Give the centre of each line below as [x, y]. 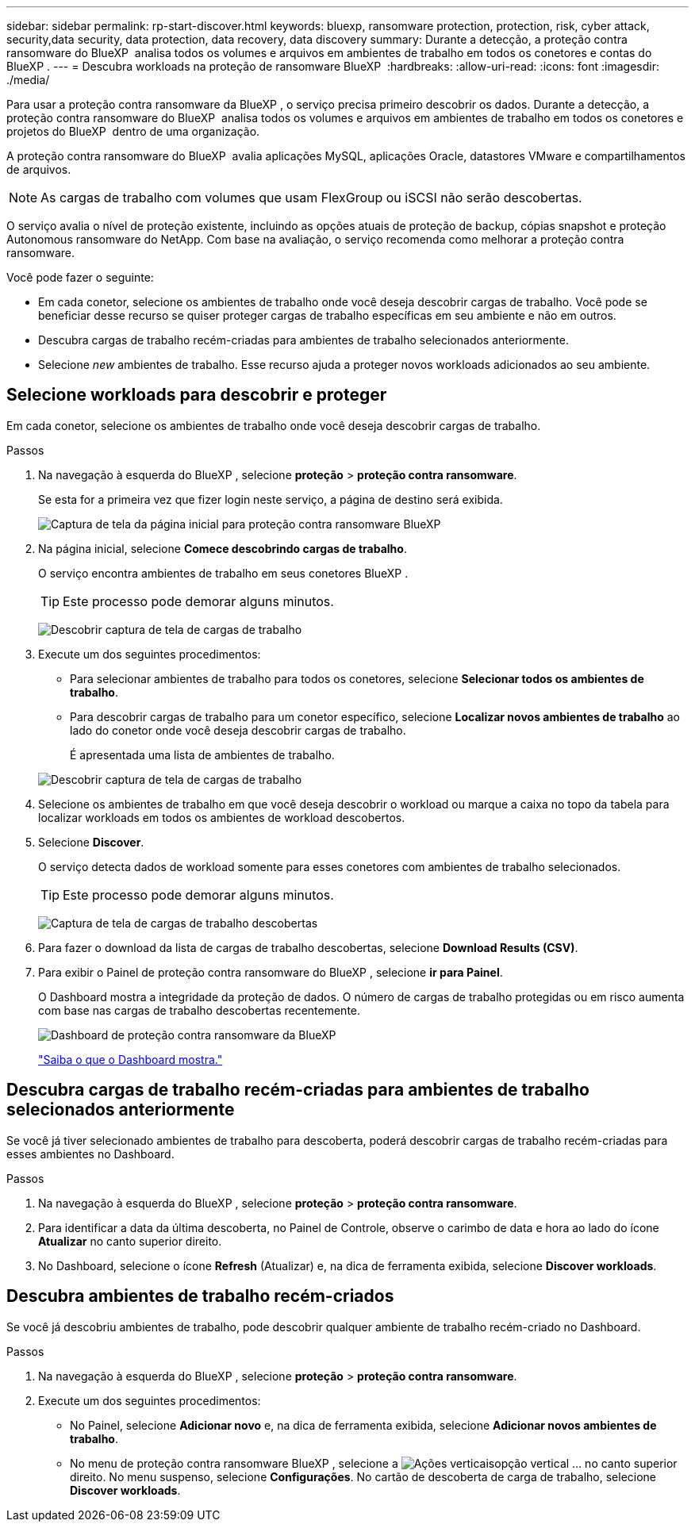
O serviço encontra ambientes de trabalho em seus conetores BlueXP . [223, 573]
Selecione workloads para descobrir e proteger [197, 395]
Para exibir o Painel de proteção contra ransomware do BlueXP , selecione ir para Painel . [271, 972]
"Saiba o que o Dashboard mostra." [131, 1059]
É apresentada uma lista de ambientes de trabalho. [202, 754]
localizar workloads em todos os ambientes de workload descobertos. [222, 817]
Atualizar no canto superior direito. [130, 1241]
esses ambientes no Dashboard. [90, 1154]
